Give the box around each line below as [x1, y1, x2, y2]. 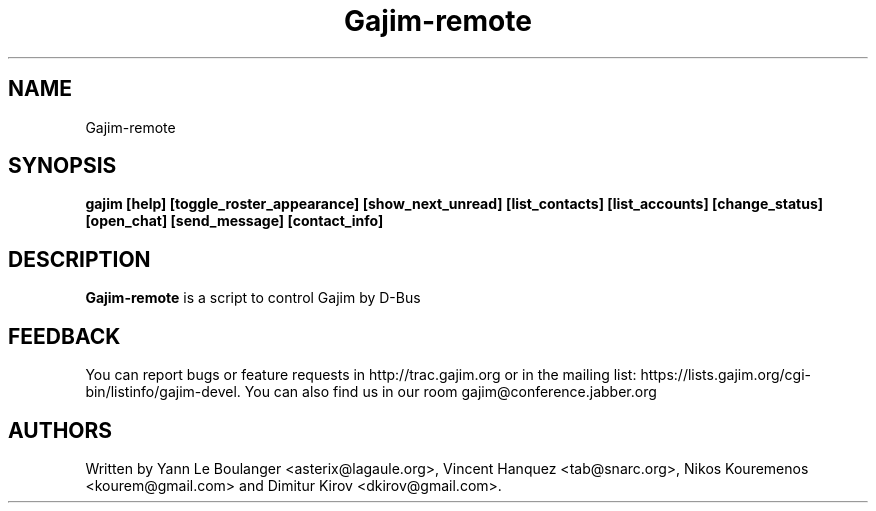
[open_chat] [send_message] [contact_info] [85, 212, 384, 230]
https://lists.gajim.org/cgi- [640, 366, 811, 384]
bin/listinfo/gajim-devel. [85, 383, 241, 401]
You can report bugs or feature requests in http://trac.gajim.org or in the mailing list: [85, 366, 637, 384]
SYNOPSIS [8, 153, 117, 179]
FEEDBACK [8, 323, 121, 349]
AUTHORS [8, 417, 113, 443]
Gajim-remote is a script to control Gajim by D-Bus [85, 289, 421, 307]
